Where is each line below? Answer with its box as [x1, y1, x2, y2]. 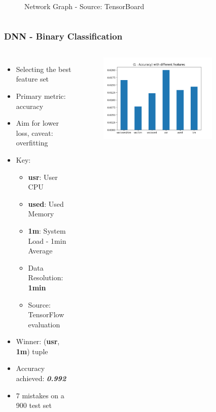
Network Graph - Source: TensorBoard [24, 1, 145, 11]
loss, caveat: [16, 127, 53, 138]
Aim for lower [16, 118, 59, 128]
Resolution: [28, 272, 63, 283]
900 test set [16, 400, 52, 410]
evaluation [28, 319, 60, 329]
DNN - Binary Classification [4, 29, 123, 42]
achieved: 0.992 [16, 373, 66, 384]
